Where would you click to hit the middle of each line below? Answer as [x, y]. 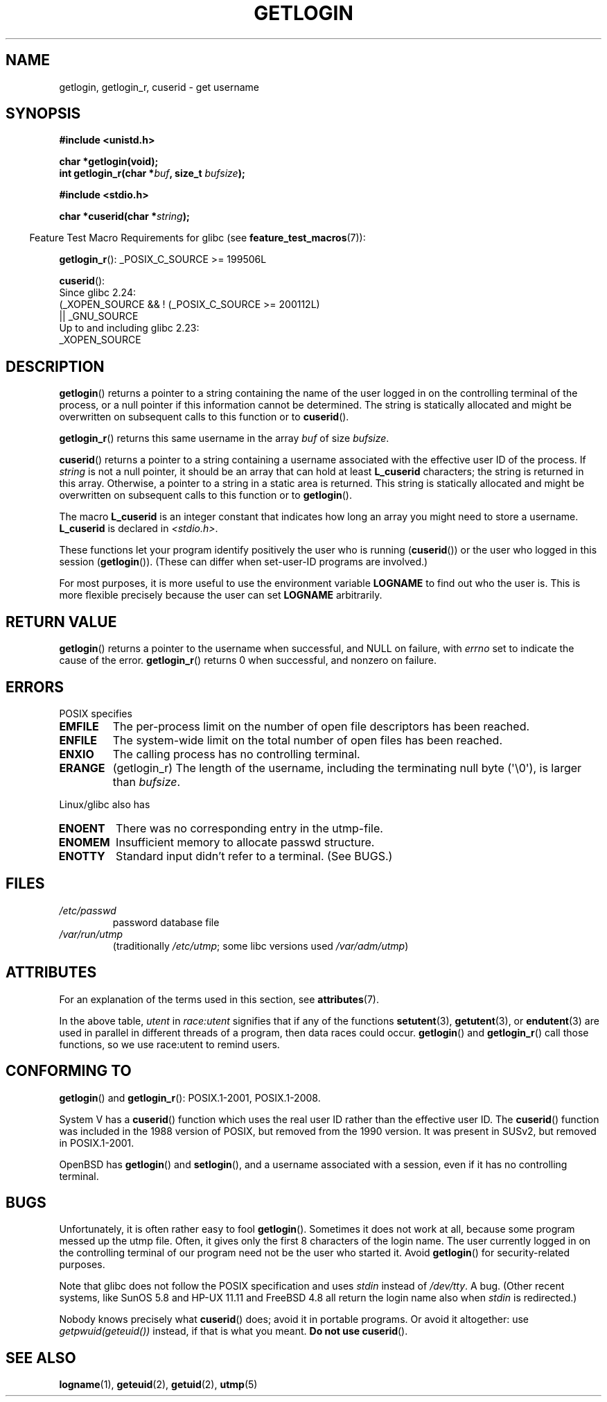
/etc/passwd [88, 910]
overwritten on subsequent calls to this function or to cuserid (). [204, 417]
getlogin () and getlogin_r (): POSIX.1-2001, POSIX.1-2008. [190, 1097]
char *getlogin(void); [109, 162]
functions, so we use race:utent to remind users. [169, 1044]
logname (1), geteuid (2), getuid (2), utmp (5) [158, 1385]
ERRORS [35, 687]
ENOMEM [84, 842]
